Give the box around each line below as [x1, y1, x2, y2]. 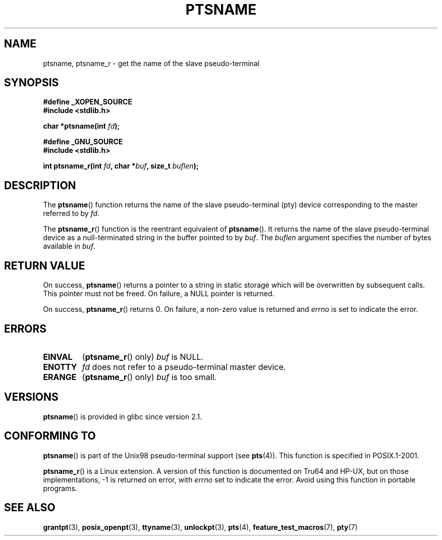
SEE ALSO [4, 501, 56, 514]
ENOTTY [43, 361, 77, 372]
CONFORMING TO [4, 429, 96, 443]
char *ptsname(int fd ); [43, 122, 120, 131]
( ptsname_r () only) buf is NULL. [82, 351, 204, 362]
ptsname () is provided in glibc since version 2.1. [43, 412, 202, 421]
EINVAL [43, 351, 73, 362]
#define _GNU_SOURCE [43, 137, 123, 146]
